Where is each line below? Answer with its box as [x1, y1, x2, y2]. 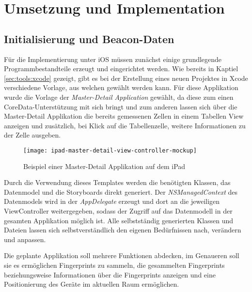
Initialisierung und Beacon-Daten [4, 31, 174, 46]
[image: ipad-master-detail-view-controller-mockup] [23, 147, 197, 154]
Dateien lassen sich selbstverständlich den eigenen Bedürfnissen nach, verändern [4, 225, 241, 235]
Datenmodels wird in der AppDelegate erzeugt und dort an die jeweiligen [4, 196, 220, 206]
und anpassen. [4, 234, 46, 244]
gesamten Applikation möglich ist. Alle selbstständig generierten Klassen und [4, 215, 234, 225]
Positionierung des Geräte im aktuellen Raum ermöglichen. [4, 279, 179, 289]
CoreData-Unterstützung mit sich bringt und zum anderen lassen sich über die [4, 101, 237, 111]
